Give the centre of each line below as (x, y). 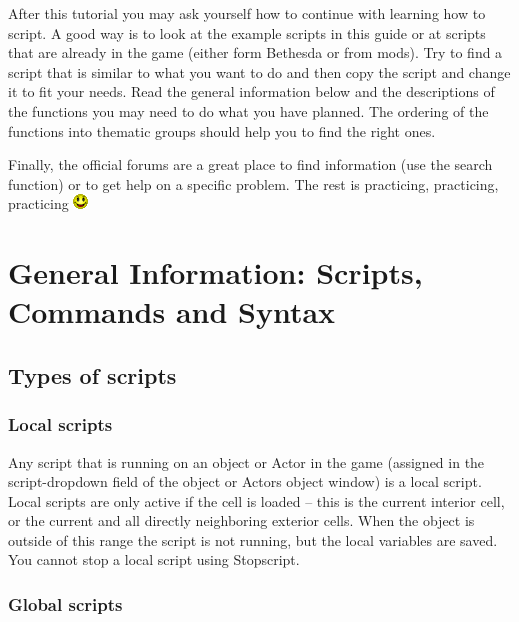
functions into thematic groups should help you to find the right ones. (222, 130)
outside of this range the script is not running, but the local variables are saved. (253, 539)
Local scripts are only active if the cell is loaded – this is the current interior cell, (256, 500)
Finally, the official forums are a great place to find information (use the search (250, 164)
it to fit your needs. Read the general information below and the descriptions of (251, 91)
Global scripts (65, 603)
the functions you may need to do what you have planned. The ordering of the (248, 110)
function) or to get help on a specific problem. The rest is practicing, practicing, (253, 183)
